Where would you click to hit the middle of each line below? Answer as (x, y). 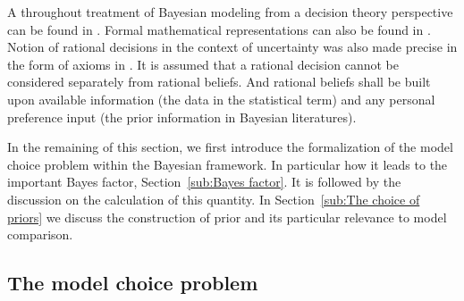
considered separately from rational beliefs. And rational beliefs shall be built (219, 82)
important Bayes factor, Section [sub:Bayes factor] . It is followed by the (204, 182)
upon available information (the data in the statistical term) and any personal (221, 99)
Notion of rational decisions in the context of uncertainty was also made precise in (232, 47)
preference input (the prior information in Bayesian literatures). (182, 117)
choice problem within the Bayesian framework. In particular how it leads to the (228, 164)
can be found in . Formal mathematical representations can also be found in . (219, 29)
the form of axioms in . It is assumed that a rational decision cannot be (203, 64)
